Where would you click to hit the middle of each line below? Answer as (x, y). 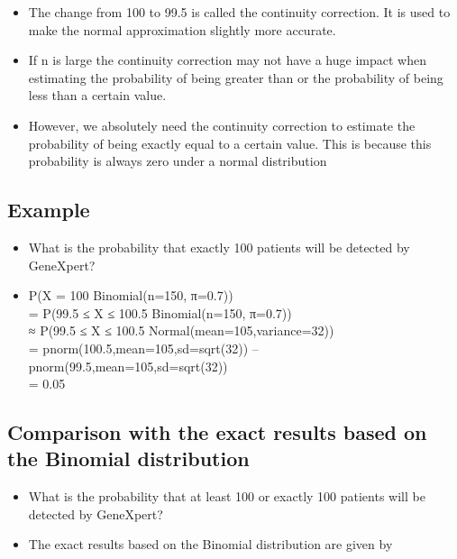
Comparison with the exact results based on (217, 432)
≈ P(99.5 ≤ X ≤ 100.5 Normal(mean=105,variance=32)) (181, 330)
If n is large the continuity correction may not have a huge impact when (227, 60)
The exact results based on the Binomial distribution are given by (210, 544)
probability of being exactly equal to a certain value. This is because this (230, 143)
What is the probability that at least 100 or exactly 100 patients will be (227, 496)
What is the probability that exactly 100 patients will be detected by (219, 247)
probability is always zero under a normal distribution (178, 161)
